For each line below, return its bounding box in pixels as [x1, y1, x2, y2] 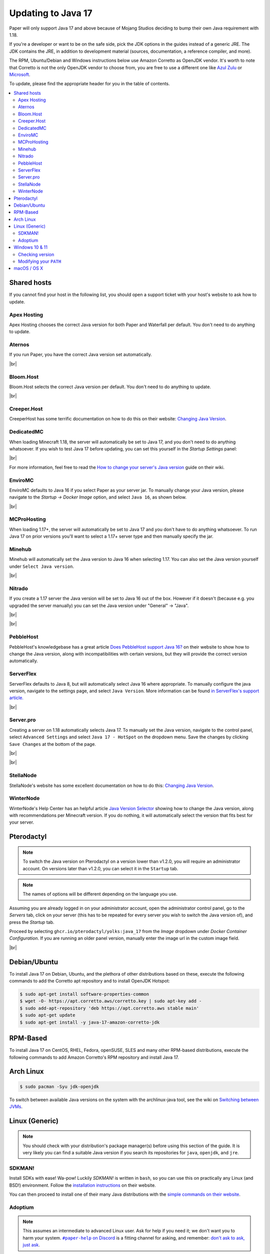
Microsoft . [9, 71, 30, 77]
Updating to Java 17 [9, 8, 92, 19]
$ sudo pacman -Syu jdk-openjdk [19, 1083, 99, 1089]
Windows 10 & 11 [13, 244, 47, 250]
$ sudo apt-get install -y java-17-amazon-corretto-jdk [19, 1019, 160, 1025]
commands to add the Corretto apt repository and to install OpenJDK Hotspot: [9, 978, 170, 984]
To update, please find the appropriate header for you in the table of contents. [9, 81, 170, 87]
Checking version [18, 251, 54, 257]
